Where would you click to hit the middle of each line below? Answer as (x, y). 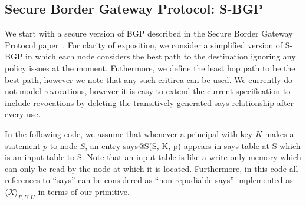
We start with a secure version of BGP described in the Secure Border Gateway (149, 33)
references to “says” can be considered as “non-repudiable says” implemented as (149, 180)
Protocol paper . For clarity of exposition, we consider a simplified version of (144, 44)
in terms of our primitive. (84, 191)
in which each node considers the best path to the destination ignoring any (161, 56)
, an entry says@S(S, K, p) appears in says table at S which (193, 145)
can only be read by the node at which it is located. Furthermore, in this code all (152, 168)
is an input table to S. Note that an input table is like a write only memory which (153, 157)
